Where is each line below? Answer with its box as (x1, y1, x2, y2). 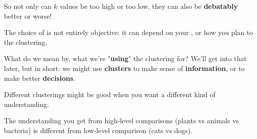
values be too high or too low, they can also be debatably (59, 1, 238, 11)
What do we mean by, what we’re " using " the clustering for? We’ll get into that (4, 53, 247, 64)
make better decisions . (4, 72, 76, 83)
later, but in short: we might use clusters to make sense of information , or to (4, 63, 245, 73)
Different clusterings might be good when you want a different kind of (4, 89, 215, 100)
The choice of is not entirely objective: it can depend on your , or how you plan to (4, 27, 253, 37)
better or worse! (4, 10, 52, 21)
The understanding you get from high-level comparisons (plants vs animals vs (4, 115, 239, 126)
